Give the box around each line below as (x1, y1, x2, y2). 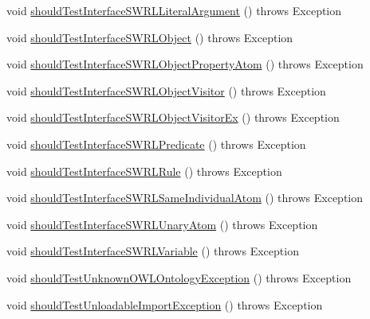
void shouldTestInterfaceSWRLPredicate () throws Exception (6, 135, 306, 152)
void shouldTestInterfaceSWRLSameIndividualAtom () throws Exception (6, 189, 363, 206)
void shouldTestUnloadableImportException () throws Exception (6, 296, 323, 313)
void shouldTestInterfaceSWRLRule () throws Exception (6, 162, 282, 179)
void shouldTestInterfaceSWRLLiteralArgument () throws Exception (6, 2, 342, 18)
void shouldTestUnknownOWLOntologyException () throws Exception (6, 269, 352, 286)
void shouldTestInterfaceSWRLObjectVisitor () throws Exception (6, 82, 326, 99)
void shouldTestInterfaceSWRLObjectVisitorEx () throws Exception (6, 109, 340, 126)
